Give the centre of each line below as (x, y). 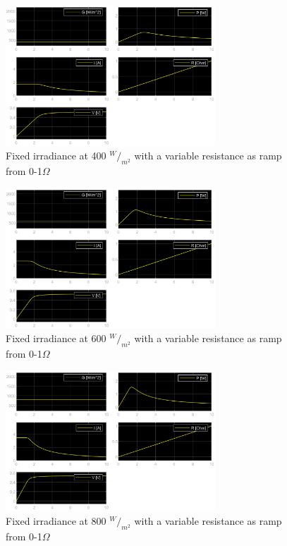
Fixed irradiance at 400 (56, 156)
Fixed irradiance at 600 (56, 338)
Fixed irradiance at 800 (56, 521)
